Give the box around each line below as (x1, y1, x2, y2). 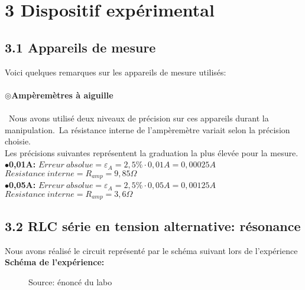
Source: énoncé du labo (28, 275, 112, 288)
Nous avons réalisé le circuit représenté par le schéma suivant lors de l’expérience (5, 244, 298, 256)
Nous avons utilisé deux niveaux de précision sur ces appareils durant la (8, 111, 269, 124)
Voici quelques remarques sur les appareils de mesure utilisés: (5, 65, 226, 78)
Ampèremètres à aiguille (11, 88, 113, 101)
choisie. (5, 135, 31, 147)
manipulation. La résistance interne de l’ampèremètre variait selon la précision (5, 123, 290, 136)
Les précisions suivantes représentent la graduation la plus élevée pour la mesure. (5, 146, 298, 159)
